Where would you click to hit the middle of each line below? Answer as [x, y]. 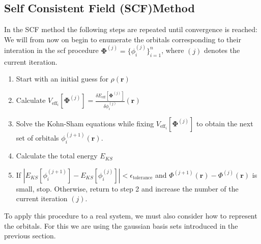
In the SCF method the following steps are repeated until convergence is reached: [131, 29]
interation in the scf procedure [51, 50]
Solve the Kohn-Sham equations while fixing [85, 123]
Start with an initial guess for [62, 79]
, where [173, 50]
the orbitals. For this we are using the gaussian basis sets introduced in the [121, 225]
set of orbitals [37, 138]
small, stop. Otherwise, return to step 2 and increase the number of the [127, 188]
